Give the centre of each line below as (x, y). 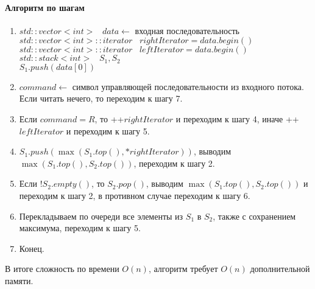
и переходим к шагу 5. (108, 131)
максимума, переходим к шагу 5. (80, 228)
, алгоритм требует (183, 269)
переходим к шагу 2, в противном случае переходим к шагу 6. (135, 195)
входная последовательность (187, 30)
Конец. (32, 248)
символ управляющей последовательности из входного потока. (188, 86)
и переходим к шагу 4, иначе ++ (237, 119)
